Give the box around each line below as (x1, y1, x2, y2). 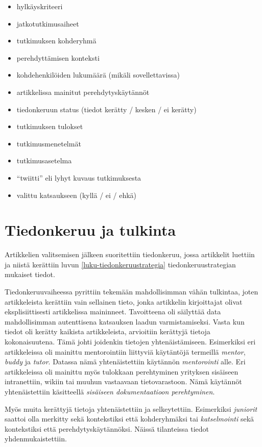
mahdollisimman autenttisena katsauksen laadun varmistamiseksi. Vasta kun (5, 316, 245, 327)
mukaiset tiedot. (5, 269, 55, 280)
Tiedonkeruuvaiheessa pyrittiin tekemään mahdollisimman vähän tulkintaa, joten (5, 286, 258, 297)
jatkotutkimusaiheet (16, 18, 79, 29)
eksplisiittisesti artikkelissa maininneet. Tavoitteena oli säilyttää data (5, 306, 221, 317)
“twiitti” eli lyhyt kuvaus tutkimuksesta (16, 172, 141, 183)
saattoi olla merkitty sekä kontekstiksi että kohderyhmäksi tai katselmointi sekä (5, 413, 254, 424)
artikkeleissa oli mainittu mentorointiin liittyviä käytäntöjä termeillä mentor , (5, 346, 246, 357)
